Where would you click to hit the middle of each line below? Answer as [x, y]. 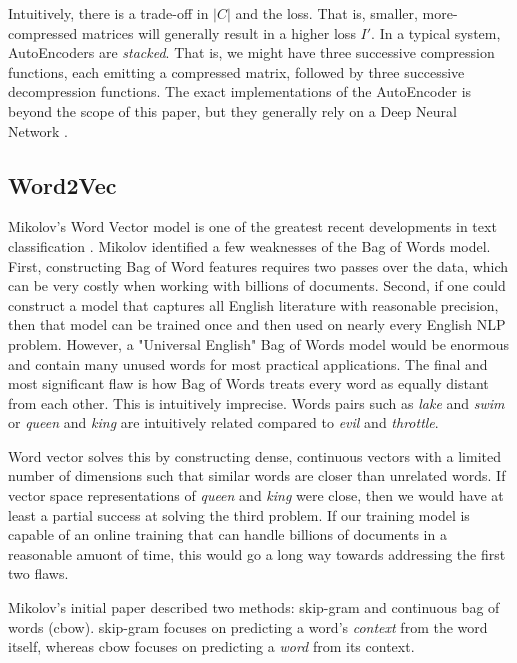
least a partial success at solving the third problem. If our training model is [239, 514]
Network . [38, 130]
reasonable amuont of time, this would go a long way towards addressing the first [257, 553]
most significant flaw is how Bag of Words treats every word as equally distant [248, 383]
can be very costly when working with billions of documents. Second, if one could [257, 285]
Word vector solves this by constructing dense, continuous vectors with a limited [255, 455]
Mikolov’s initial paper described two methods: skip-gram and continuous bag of [254, 607]
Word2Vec [62, 184]
